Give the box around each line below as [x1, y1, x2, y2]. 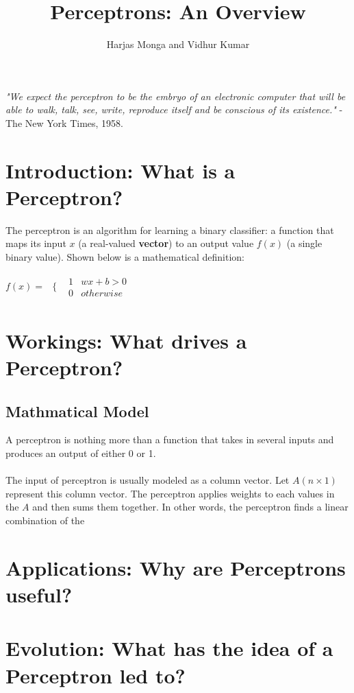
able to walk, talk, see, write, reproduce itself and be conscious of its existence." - [5, 102, 343, 117]
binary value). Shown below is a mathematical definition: [5, 250, 244, 263]
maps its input [5, 236, 66, 250]
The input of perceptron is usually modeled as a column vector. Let [5, 473, 290, 487]
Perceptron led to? [5, 661, 186, 689]
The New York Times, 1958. [5, 115, 123, 130]
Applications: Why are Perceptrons [5, 553, 346, 581]
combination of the [5, 513, 85, 528]
